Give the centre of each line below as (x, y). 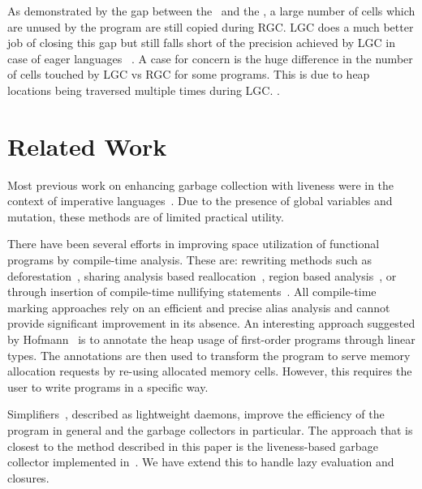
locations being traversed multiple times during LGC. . (144, 90)
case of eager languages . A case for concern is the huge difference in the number (210, 58)
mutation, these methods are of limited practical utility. (146, 216)
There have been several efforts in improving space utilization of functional (194, 244)
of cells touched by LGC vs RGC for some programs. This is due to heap (189, 74)
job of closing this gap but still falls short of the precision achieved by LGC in (202, 43)
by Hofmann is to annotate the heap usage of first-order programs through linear (211, 339)
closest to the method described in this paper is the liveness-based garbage (193, 446)
